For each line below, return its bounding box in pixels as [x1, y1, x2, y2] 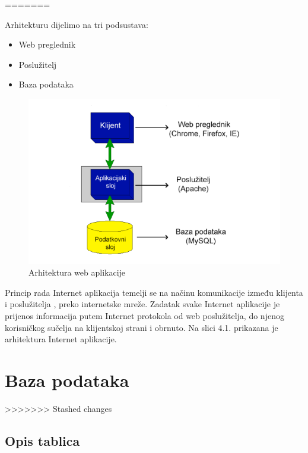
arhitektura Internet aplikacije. [5, 333, 117, 345]
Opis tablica [5, 431, 80, 449]
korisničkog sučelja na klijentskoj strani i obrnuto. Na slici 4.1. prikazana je [5, 321, 278, 333]
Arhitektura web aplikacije [28, 266, 126, 279]
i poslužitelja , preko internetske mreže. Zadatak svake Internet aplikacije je [5, 298, 280, 310]
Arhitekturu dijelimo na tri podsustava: [5, 18, 148, 30]
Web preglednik [18, 38, 76, 51]
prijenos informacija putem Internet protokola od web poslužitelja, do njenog [5, 309, 284, 321]
